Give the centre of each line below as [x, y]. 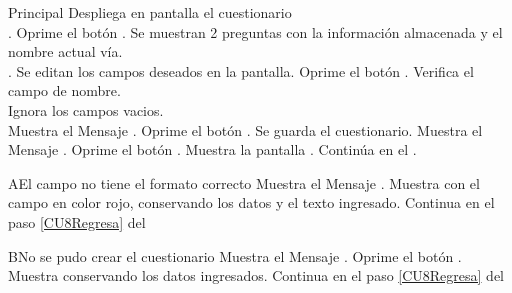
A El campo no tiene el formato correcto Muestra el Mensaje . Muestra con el [244, 182]
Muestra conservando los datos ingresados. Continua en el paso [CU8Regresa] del [256, 275]
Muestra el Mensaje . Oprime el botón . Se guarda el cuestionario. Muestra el [245, 129]
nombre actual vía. [65, 51]
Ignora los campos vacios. [86, 109]
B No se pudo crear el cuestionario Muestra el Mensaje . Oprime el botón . [235, 255]
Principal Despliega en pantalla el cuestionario [150, 12]
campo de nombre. [64, 90]
